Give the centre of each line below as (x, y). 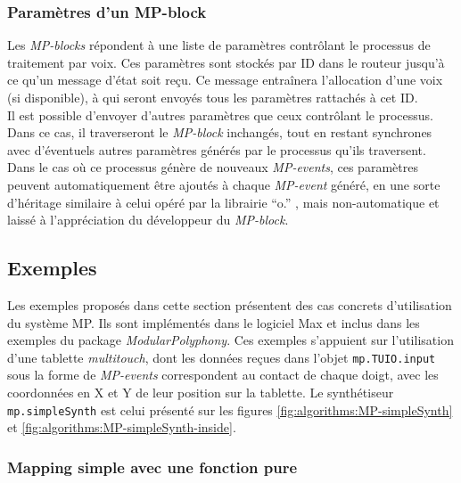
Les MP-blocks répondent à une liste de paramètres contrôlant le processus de (219, 45)
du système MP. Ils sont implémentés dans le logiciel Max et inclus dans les (214, 322)
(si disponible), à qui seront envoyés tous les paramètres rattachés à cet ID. (213, 97)
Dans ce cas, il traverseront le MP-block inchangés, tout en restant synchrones (220, 132)
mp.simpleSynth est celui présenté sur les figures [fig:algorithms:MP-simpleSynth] (230, 409)
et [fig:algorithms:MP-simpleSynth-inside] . (122, 427)
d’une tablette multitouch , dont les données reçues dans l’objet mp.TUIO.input (222, 357)
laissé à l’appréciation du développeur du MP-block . (148, 220)
